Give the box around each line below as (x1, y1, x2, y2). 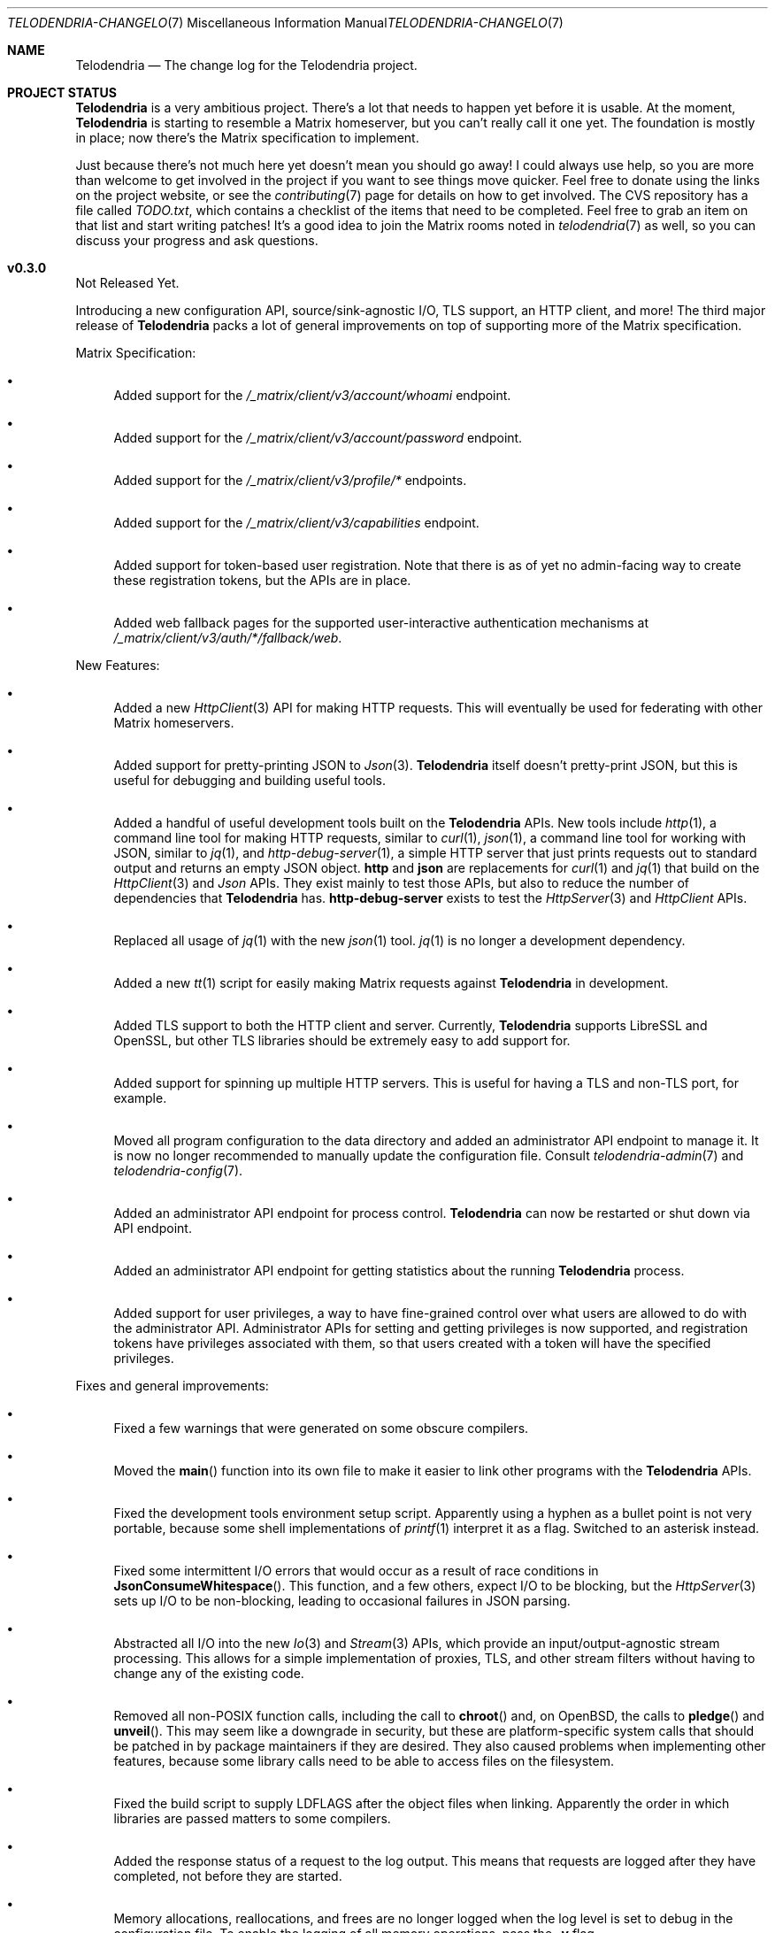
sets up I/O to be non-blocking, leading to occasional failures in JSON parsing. (113, 1593, 571, 1608)
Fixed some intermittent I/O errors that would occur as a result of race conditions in (113, 1563, 599, 1578)
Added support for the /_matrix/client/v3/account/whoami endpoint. (113, 388, 511, 403)
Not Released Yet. (75, 275, 180, 290)
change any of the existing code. (113, 1666, 304, 1681)
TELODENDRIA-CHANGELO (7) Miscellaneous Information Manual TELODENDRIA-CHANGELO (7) (7, 15, 564, 30)
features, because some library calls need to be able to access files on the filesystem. (113, 1753, 614, 1768)
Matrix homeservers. (113, 715, 234, 730)
